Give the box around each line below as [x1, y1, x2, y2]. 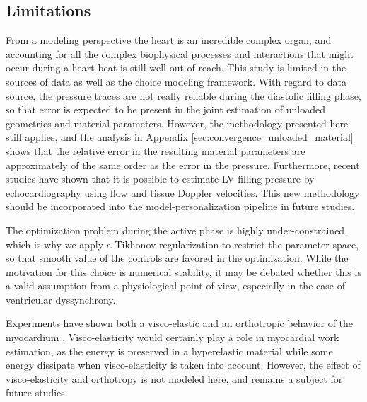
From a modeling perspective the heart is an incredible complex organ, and [6, 33, 332, 47]
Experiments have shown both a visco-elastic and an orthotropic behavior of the [6, 316, 354, 331]
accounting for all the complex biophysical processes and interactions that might [6, 46, 354, 61]
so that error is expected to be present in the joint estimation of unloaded [6, 102, 325, 117]
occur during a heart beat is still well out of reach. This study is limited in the [6, 60, 346, 75]
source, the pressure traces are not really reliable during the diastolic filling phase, [6, 88, 361, 103]
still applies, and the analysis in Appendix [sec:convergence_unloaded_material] [6, 130, 354, 144]
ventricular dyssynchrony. [6, 292, 116, 306]
